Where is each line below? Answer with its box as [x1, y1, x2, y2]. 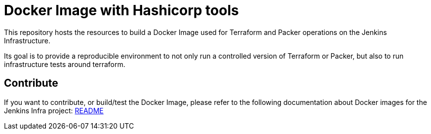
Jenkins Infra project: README [4, 106, 104, 115]
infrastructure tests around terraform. [4, 60, 125, 68]
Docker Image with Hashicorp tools [4, 2, 239, 19]
